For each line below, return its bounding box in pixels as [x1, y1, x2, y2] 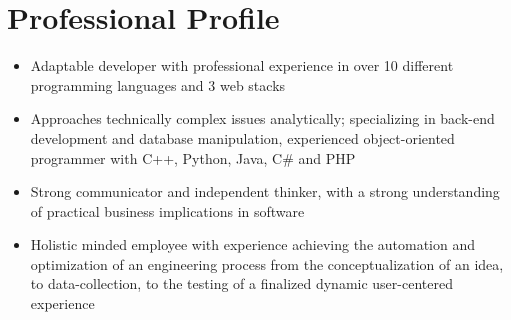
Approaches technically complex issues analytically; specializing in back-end [30, 108, 495, 129]
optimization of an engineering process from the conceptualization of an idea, [30, 253, 504, 274]
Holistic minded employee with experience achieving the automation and [30, 234, 476, 255]
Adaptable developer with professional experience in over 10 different [30, 55, 454, 76]
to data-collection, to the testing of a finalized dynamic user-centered [30, 273, 453, 294]
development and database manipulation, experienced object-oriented [30, 127, 455, 148]
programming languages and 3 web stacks [30, 74, 286, 95]
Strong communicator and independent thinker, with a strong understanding [30, 181, 500, 202]
